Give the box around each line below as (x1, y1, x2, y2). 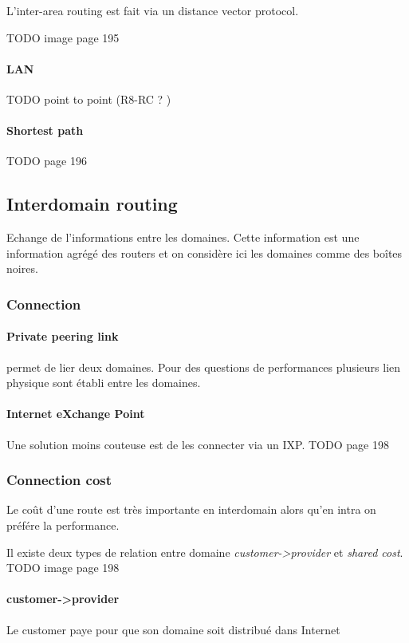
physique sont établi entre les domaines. (6, 374, 201, 391)
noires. (6, 260, 38, 277)
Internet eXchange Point (6, 405, 145, 422)
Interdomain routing (6, 191, 178, 216)
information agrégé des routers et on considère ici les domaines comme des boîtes (6, 244, 403, 261)
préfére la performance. (6, 516, 120, 533)
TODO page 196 (6, 152, 87, 169)
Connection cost (6, 470, 112, 490)
